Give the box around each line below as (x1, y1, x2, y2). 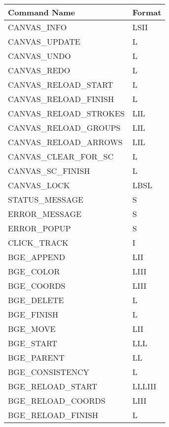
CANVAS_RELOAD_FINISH (8, 93, 114, 105)
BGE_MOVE (8, 323, 56, 334)
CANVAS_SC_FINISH (8, 165, 90, 176)
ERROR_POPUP (8, 222, 71, 234)
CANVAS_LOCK (8, 179, 70, 191)
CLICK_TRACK (8, 237, 69, 248)
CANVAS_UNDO (8, 50, 71, 61)
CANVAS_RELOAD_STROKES (8, 107, 125, 119)
